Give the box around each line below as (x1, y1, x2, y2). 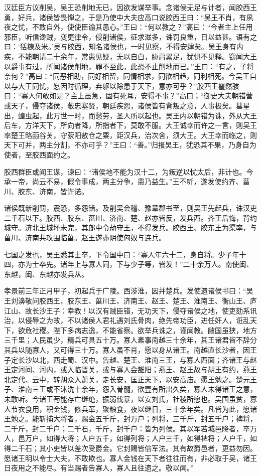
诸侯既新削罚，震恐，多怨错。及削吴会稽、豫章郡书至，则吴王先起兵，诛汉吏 (4, 203, 257, 213)
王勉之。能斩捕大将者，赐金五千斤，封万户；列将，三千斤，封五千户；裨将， (4, 413, 257, 424)
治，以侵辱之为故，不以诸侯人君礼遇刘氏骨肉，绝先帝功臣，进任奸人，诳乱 (4, 315, 250, 326)
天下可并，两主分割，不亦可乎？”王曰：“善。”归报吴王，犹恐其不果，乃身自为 (4, 139, 256, 150)
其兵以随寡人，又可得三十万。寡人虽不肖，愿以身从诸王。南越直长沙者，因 (4, 345, 250, 355)
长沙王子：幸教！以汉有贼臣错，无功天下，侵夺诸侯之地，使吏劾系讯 (32, 305, 257, 315)
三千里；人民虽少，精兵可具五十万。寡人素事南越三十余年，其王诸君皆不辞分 (4, 335, 257, 345)
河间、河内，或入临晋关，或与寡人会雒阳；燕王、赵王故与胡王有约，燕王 (18, 364, 257, 375)
